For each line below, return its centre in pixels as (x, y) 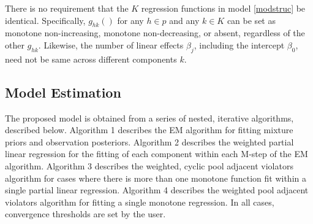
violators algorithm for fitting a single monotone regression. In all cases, (140, 202)
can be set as (251, 20)
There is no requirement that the (67, 8)
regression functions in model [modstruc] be (223, 8)
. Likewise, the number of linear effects (111, 44)
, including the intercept (239, 44)
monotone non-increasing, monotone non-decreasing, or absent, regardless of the (155, 33)
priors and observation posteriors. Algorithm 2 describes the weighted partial (149, 141)
